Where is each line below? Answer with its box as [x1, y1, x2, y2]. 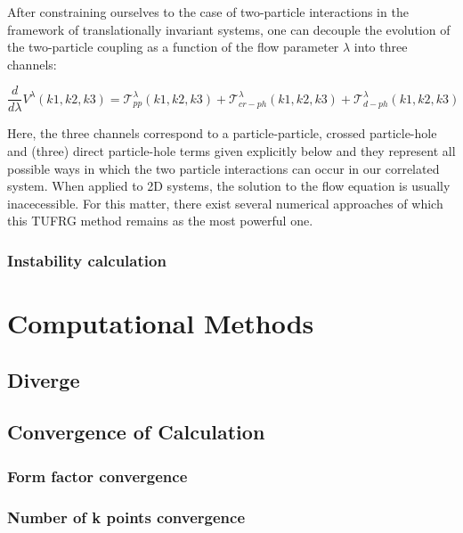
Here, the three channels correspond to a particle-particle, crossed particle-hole [7, 124, 437, 143]
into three [353, 37, 408, 56]
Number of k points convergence [7, 505, 246, 528]
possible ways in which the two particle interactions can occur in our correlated [7, 159, 440, 177]
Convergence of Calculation [7, 418, 265, 446]
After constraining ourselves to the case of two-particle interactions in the [7, 3, 409, 20]
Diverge [7, 365, 80, 393]
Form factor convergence [7, 464, 188, 487]
